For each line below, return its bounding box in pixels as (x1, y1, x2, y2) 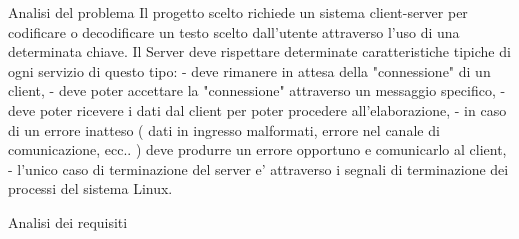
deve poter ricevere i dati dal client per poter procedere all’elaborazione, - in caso (8, 99, 507, 120)
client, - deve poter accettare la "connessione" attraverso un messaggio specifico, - (8, 80, 506, 101)
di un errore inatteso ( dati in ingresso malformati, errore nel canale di (8, 119, 440, 140)
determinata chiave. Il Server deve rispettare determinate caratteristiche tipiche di (8, 41, 511, 62)
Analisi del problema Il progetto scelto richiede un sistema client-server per (8, 2, 468, 22)
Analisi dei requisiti (8, 211, 128, 232)
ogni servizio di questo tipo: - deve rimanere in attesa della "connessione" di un (8, 60, 491, 81)
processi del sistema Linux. (8, 178, 173, 199)
